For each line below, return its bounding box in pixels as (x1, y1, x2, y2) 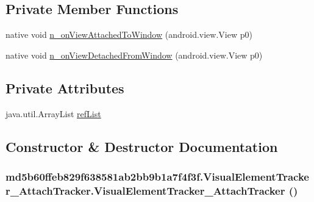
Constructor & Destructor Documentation (5, 137, 278, 156)
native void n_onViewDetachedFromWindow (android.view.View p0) (5, 48, 263, 61)
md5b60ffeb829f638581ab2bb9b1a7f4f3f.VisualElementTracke (5, 168, 309, 184)
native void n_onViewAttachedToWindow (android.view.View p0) (5, 28, 252, 41)
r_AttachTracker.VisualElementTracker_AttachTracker (5, 182, 285, 198)
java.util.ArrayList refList (5, 107, 101, 120)
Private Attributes (5, 78, 124, 97)
